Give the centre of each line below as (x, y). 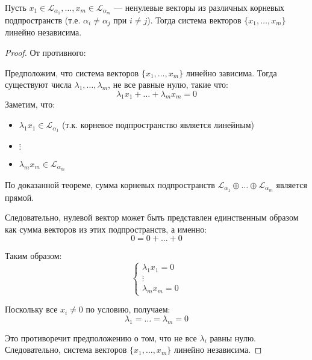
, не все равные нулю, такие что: (168, 84)
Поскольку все (31, 309)
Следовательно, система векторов (66, 349)
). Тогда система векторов (194, 20)
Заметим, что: (30, 104)
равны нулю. (233, 337)
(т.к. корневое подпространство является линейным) (158, 125)
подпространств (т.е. (43, 20)
